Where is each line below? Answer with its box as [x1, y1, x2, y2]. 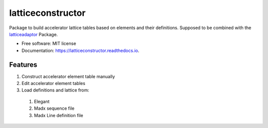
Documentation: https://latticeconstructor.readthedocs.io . [21, 47, 139, 53]
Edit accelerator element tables [21, 81, 85, 86]
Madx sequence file [34, 105, 74, 111]
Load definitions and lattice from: [21, 87, 89, 93]
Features [9, 60, 37, 69]
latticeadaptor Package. [9, 31, 58, 37]
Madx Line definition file [34, 112, 84, 118]
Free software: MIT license [21, 41, 76, 46]
